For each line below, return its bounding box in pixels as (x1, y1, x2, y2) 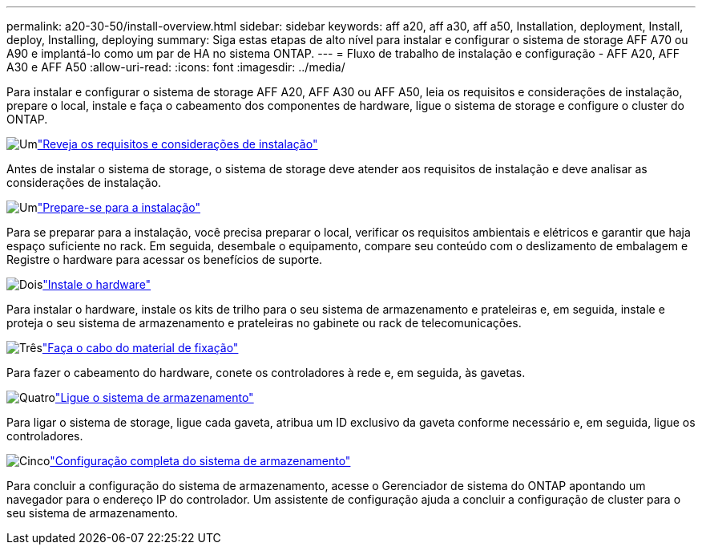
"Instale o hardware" (42, 278, 151, 291)
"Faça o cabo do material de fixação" (42, 341, 239, 355)
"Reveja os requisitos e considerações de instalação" (37, 137, 318, 151)
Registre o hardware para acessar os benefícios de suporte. (6, 253, 323, 266)
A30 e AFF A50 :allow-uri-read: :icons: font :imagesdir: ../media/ (6, 60, 345, 74)
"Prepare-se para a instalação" (37, 201, 201, 214)
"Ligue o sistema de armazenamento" (54, 391, 254, 404)
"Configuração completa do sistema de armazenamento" (50, 454, 351, 468)
